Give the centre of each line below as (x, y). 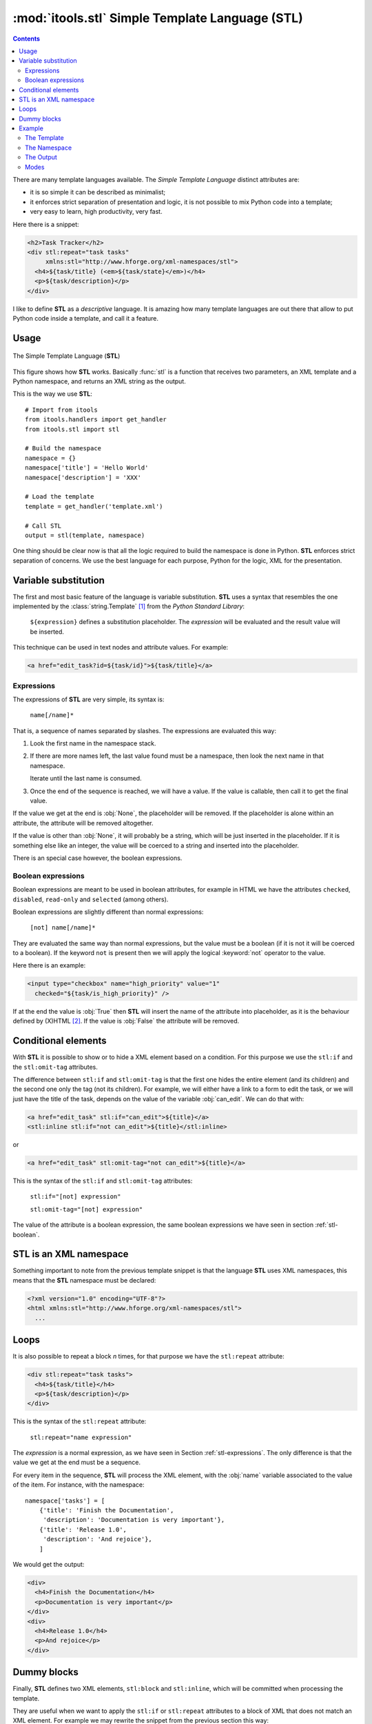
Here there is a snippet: (46, 224)
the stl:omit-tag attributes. (55, 1067)
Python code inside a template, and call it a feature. (85, 318)
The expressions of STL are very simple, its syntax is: (89, 699)
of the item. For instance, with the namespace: (79, 1485)
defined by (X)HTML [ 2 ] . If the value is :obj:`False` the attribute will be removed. (126, 1021)
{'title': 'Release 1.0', (83, 1530)
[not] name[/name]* (63, 928)
